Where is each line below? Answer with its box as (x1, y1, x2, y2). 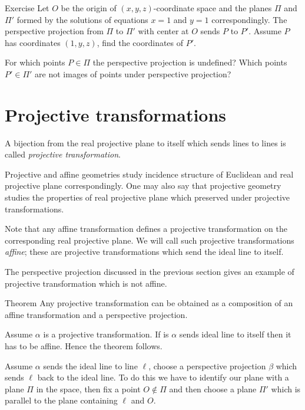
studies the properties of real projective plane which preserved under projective (5, 191, 290, 204)
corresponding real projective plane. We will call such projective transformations (5, 234, 294, 246)
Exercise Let (5, 2, 49, 14)
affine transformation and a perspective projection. (5, 308, 188, 320)
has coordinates (5, 36, 61, 48)
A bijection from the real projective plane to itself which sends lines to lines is (5, 136, 286, 149)
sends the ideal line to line (43, 359, 138, 372)
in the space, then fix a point (36, 382, 141, 395)
